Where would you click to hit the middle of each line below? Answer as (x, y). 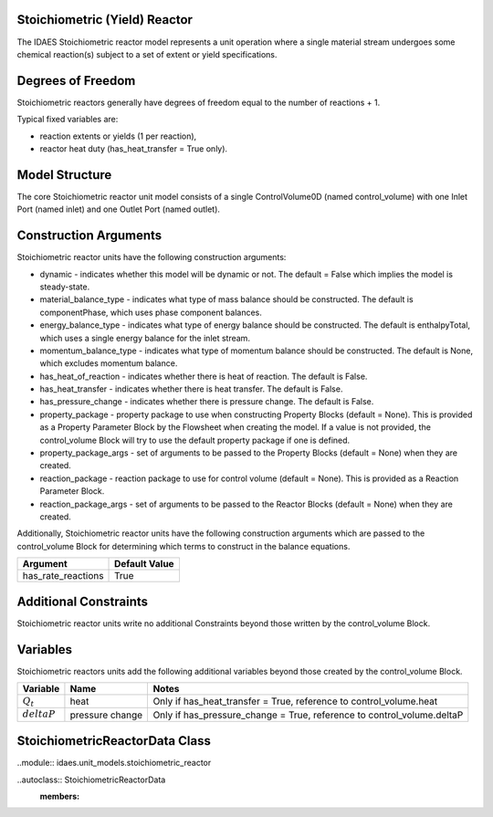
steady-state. (65, 287)
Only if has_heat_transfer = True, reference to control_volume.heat (295, 701)
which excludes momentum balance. (109, 363)
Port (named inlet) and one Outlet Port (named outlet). (119, 209)
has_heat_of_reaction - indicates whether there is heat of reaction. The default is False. (204, 376)
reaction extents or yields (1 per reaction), (118, 136)
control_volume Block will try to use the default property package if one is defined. (195, 440)
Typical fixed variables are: (68, 120)
